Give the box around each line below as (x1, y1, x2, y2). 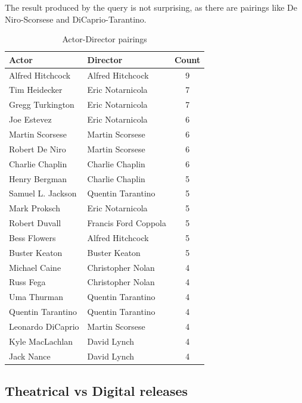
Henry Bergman (9, 172, 67, 185)
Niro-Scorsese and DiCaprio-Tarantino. (5, 13, 147, 25)
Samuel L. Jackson (9, 187, 77, 199)
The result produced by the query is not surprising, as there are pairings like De (5, 1, 297, 13)
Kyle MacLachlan (9, 335, 73, 347)
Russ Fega (9, 276, 46, 288)
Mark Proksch (9, 202, 60, 214)
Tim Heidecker (9, 83, 63, 96)
